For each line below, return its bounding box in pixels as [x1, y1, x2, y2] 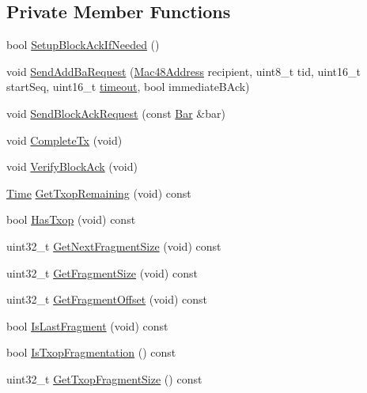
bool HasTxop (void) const [6, 211, 136, 228]
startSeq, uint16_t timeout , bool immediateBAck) [6, 78, 250, 95]
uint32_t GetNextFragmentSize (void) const [6, 237, 221, 254]
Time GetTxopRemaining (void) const [6, 184, 191, 201]
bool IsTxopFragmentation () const [6, 344, 176, 361]
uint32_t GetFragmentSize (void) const [6, 264, 198, 281]
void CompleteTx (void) [6, 131, 123, 148]
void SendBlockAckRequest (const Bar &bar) [6, 104, 225, 121]
